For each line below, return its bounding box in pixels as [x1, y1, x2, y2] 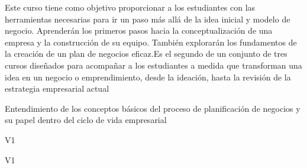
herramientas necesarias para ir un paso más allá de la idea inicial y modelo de [5, 12, 290, 25]
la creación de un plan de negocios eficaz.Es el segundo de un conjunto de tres [5, 47, 287, 60]
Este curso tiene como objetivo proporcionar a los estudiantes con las [5, 1, 256, 13]
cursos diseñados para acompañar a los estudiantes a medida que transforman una [5, 59, 302, 71]
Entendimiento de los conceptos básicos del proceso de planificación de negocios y [5, 102, 300, 114]
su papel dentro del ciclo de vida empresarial [5, 114, 167, 126]
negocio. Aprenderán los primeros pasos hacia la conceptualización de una [5, 24, 273, 37]
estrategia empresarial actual [5, 82, 109, 95]
